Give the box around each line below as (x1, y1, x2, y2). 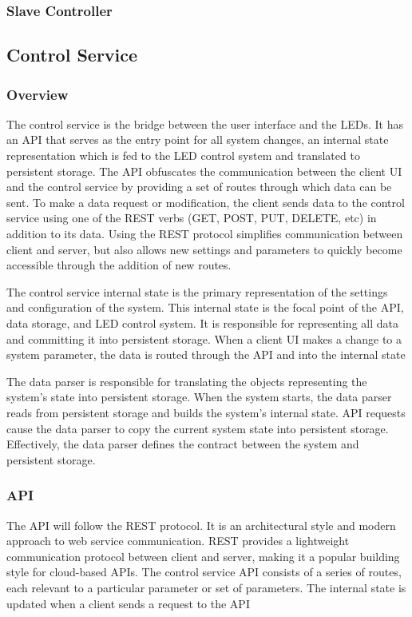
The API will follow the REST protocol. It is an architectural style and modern (6, 516, 396, 533)
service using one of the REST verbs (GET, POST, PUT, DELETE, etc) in (6, 209, 377, 226)
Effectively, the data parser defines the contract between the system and (6, 436, 359, 452)
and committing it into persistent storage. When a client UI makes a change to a (6, 330, 402, 347)
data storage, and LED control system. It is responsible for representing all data (6, 314, 398, 331)
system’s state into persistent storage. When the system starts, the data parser (6, 388, 392, 405)
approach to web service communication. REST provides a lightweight (6, 532, 350, 549)
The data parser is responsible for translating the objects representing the (6, 372, 367, 389)
